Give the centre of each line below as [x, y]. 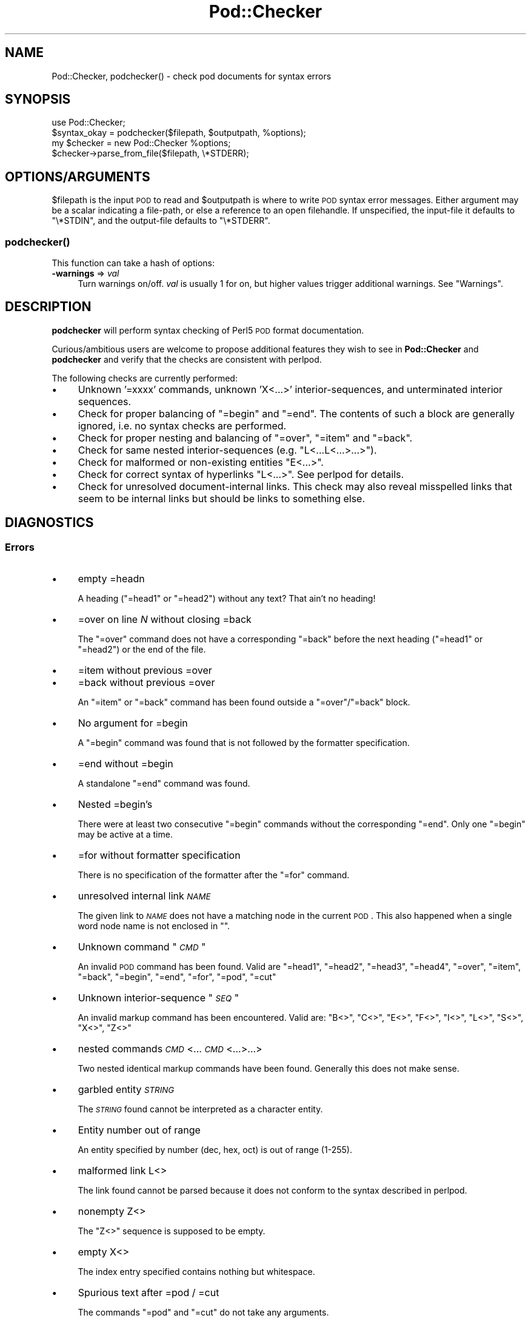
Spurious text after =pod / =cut [149, 1293]
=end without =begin [125, 764]
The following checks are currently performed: [145, 378]
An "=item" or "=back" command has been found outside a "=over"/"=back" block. [244, 702]
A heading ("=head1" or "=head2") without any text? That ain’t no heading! [227, 599]
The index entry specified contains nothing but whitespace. [196, 1272]
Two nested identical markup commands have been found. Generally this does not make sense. [269, 1069]
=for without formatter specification [159, 855]
